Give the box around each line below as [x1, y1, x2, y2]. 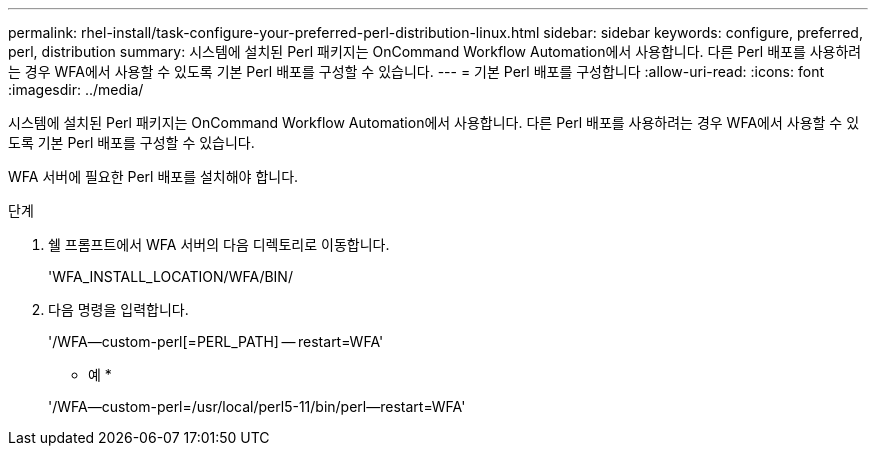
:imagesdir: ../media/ [8, 81, 144, 98]
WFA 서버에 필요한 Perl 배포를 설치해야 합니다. [8, 168, 299, 185]
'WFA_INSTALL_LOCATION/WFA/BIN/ [48, 268, 293, 285]
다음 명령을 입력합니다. [48, 301, 189, 318]
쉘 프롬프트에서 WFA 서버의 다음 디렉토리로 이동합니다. [48, 236, 390, 253]
